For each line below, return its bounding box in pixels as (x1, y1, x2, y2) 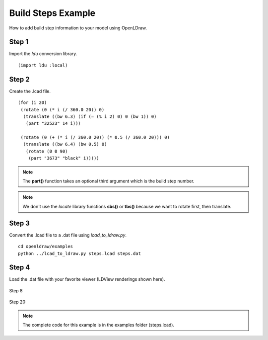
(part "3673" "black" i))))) (28, 156, 99, 161)
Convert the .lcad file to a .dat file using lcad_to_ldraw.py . (9, 232, 127, 238)
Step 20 (9, 299, 26, 305)
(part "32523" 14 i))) (25, 121, 81, 126)
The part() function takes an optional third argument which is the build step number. (22, 178, 195, 184)
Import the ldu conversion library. (9, 51, 77, 57)
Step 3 (9, 219, 30, 227)
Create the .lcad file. (9, 88, 51, 94)
